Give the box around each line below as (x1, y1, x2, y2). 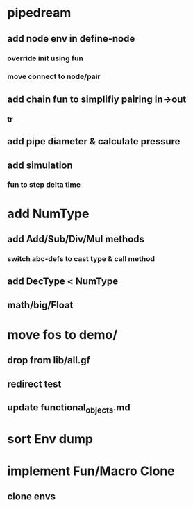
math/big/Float (7, 299, 74, 310)
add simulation (7, 159, 73, 171)
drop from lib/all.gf (7, 354, 90, 366)
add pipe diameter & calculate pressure (7, 135, 181, 147)
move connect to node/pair (7, 72, 101, 81)
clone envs (7, 491, 56, 503)
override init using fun (7, 53, 83, 63)
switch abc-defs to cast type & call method (7, 253, 155, 263)
